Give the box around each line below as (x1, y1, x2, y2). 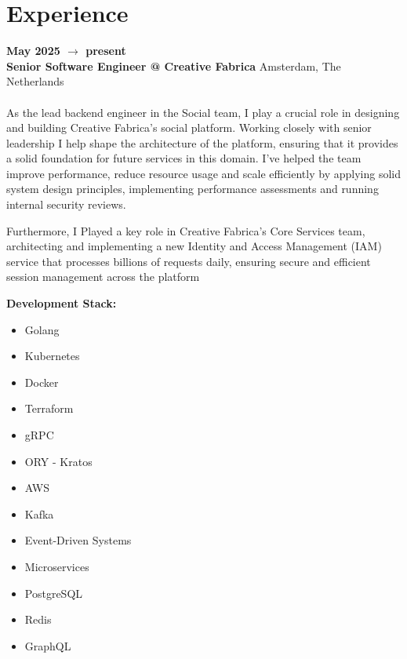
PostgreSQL (24, 584, 83, 601)
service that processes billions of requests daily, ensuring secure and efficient (6, 253, 371, 269)
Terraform (24, 400, 74, 417)
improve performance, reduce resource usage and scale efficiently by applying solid (6, 165, 401, 181)
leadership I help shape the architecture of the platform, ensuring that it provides (6, 134, 398, 151)
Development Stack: (6, 295, 117, 311)
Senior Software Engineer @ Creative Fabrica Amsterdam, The (6, 57, 341, 74)
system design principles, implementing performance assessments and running (6, 180, 379, 197)
